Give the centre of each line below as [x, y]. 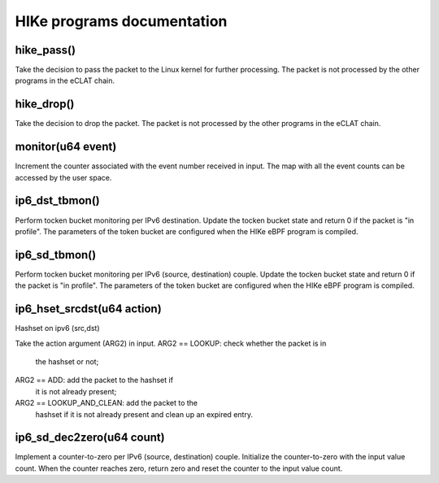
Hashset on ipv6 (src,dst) [57, 329]
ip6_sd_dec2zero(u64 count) [90, 438]
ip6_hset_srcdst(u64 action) [88, 309]
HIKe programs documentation [121, 21]
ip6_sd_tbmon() [56, 255]
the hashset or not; [67, 361]
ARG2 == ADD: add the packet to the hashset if [94, 380]
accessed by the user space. [63, 177]
